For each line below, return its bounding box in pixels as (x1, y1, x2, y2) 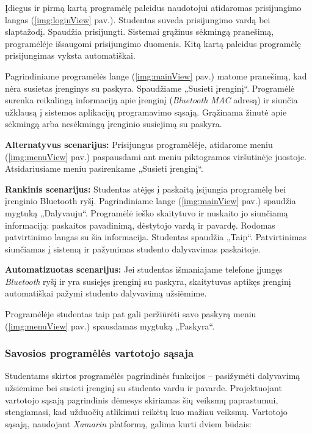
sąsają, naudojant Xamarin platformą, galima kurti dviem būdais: (5, 417, 252, 430)
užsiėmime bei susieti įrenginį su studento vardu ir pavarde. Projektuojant (5, 381, 282, 394)
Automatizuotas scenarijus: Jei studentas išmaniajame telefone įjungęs (5, 263, 283, 276)
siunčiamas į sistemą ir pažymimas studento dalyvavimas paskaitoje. (5, 242, 261, 255)
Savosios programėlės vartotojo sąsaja (5, 345, 194, 361)
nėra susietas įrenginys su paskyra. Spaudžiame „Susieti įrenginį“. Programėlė (5, 81, 295, 94)
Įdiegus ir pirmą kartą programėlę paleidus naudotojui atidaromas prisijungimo (5, 1, 302, 13)
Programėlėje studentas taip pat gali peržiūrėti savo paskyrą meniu (5, 307, 256, 320)
